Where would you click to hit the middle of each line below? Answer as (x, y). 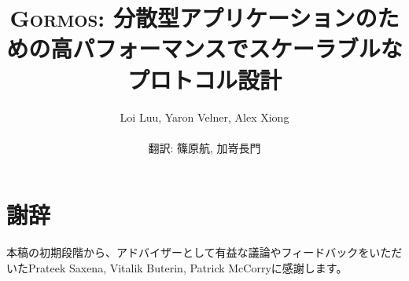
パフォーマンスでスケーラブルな (238, 48)
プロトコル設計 (204, 79)
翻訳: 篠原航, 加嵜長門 (204, 147)
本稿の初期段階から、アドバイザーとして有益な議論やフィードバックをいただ (204, 252)
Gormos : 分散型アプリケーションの (193, 18)
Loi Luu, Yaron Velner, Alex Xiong (204, 117)
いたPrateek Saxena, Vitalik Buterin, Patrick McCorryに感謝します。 (177, 267)
